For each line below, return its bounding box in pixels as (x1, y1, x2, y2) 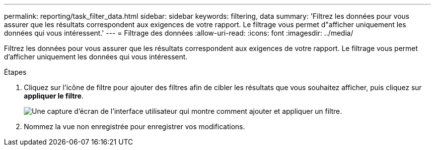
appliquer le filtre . (24, 92, 84, 100)
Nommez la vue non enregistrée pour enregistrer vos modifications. (24, 122, 245, 131)
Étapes (4, 68, 27, 76)
